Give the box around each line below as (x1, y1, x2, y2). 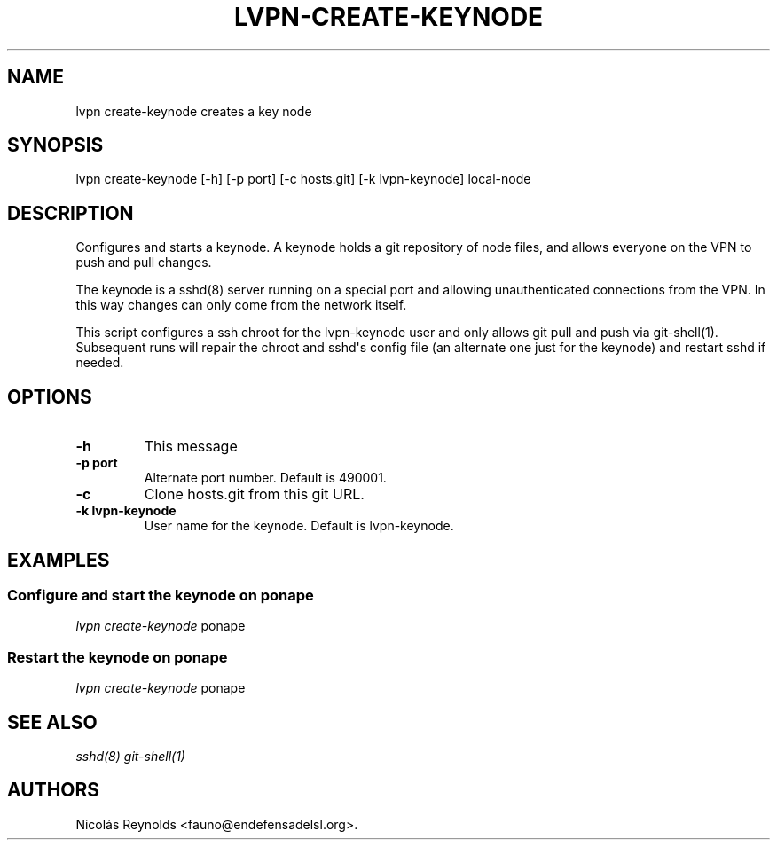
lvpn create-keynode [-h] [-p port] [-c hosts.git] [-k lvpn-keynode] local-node (75, 171, 531, 187)
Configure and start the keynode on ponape (7, 585, 314, 604)
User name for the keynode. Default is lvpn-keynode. (144, 518, 454, 534)
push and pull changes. (75, 255, 212, 271)
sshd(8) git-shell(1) (75, 748, 185, 764)
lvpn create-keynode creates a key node (75, 103, 312, 119)
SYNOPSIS (7, 134, 104, 157)
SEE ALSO (7, 710, 98, 733)
